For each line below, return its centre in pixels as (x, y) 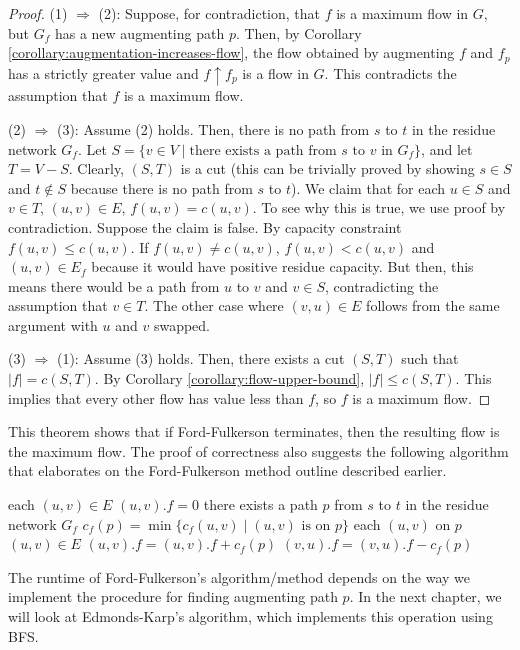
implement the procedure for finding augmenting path (173, 596)
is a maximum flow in (402, 13)
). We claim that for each (367, 187)
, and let (447, 148)
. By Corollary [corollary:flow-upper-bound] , (229, 378)
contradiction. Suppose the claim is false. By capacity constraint (205, 226)
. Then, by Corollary (298, 32)
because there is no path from (161, 187)
